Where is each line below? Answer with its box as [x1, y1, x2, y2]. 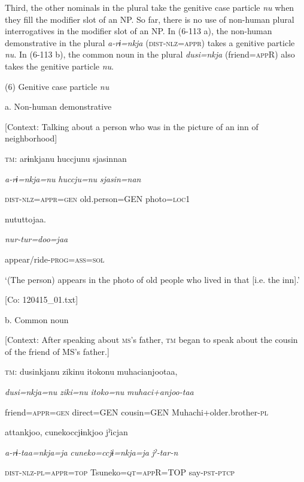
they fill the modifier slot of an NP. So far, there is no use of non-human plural [5, 13, 294, 25]
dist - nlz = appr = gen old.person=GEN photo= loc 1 [5, 192, 190, 205]
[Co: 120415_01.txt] [5, 293, 78, 306]
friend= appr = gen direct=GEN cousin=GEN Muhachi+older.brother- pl [5, 405, 268, 418]
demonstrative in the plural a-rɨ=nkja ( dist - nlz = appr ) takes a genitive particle [5, 36, 295, 49]
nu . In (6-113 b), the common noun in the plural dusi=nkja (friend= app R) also [5, 48, 295, 61]
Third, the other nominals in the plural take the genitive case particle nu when [5, 1, 294, 13]
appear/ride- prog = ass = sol [5, 252, 105, 265]
